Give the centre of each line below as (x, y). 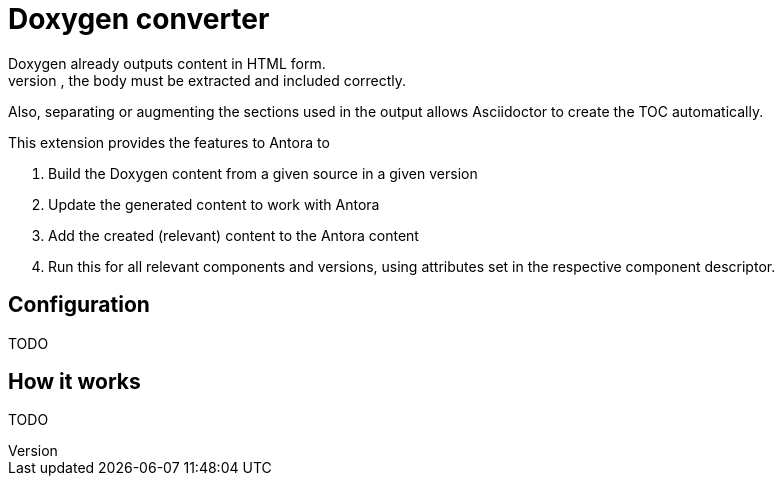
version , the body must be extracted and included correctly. (207, 80)
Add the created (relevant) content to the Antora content (233, 235)
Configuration (79, 305)
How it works (74, 382)
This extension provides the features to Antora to (169, 142)
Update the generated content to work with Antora (214, 204)
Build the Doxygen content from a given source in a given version (263, 173)
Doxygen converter (139, 19)
